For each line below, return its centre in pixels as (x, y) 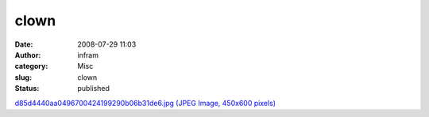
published (94, 89)
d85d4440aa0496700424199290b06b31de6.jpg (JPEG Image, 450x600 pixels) (145, 103)
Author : (28, 55)
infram (88, 55)
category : (31, 66)
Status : (27, 89)
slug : (23, 77)
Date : (24, 44)
